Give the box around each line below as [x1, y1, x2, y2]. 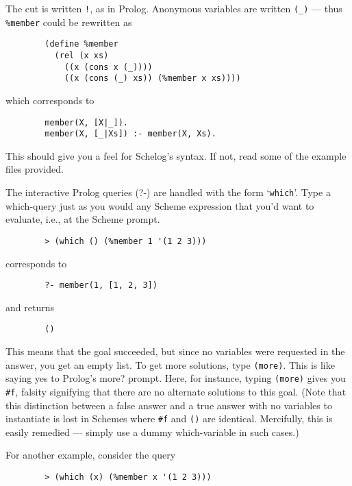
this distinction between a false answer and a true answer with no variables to [5, 398, 332, 412]
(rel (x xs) [54, 50, 109, 60]
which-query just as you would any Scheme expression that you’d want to [5, 198, 314, 212]
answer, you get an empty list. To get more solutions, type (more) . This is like [5, 357, 335, 372]
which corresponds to [5, 93, 95, 107]
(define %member [45, 39, 118, 49]
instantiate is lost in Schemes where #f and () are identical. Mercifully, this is [5, 411, 333, 426]
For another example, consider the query [5, 448, 176, 462]
